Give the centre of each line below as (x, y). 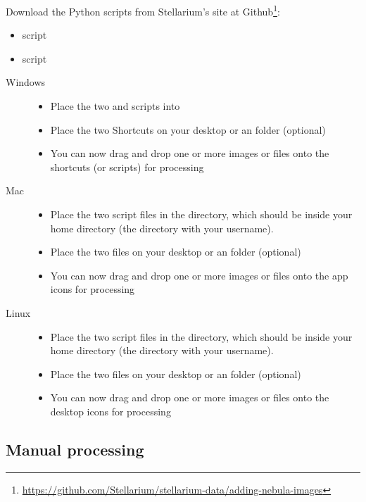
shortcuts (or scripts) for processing (127, 167)
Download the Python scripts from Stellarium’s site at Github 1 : (143, 10)
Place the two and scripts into (115, 106)
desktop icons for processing (111, 411)
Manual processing (75, 449)
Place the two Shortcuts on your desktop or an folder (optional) (188, 129)
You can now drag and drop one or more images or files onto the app (199, 275)
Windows (26, 82)
